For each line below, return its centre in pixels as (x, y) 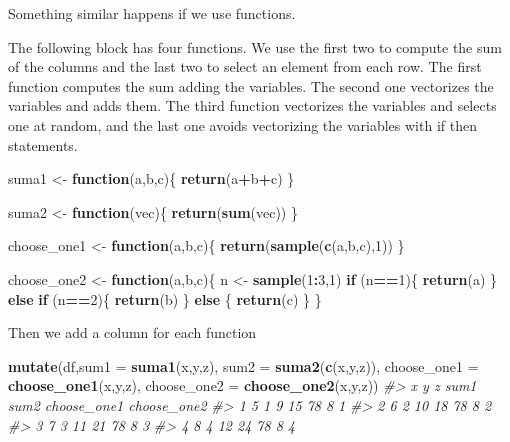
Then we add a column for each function (132, 332)
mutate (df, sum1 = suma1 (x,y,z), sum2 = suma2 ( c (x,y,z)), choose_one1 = (243, 365)
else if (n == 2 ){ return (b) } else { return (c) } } (165, 298)
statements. (43, 144)
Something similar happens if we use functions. (152, 13)
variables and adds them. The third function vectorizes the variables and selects (252, 105)
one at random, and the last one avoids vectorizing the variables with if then (242, 124)
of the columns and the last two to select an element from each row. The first (245, 66)
